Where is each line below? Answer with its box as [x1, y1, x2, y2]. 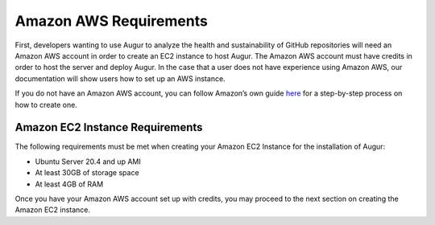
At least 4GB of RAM [35, 179, 104, 189]
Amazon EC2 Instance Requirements [14, 121, 203, 134]
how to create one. [14, 100, 78, 109]
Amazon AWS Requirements [14, 12, 209, 30]
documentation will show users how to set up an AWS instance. [14, 73, 226, 84]
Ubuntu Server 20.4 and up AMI [35, 157, 141, 166]
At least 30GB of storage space [35, 168, 140, 178]
